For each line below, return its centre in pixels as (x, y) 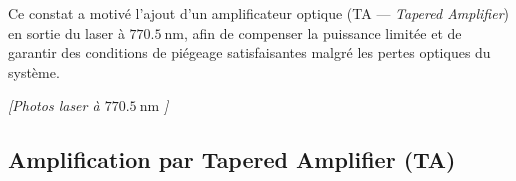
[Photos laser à (54, 105)
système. (34, 71)
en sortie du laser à (66, 32)
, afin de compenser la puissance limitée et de (323, 32)
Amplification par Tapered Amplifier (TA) (232, 159)
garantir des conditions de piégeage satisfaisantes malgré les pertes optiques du (249, 52)
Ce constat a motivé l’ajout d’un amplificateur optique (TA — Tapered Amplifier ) (258, 13)
